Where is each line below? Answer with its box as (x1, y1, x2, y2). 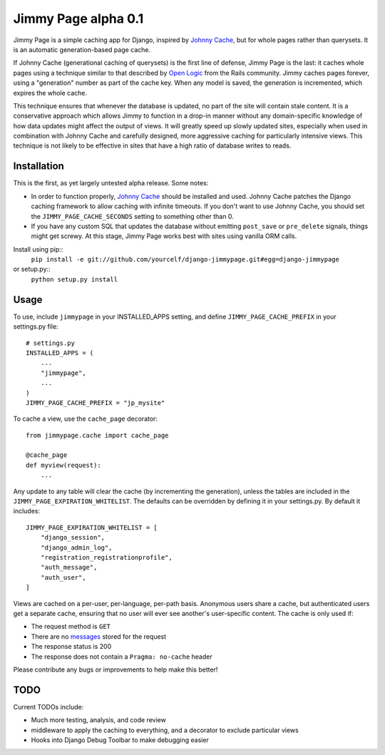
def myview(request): (26, 461, 101, 469)
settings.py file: (13, 322, 58, 331)
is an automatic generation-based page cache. (13, 45, 151, 53)
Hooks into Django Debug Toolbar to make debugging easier (31, 735, 210, 744)
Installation (13, 160, 64, 173)
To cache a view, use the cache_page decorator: (13, 414, 158, 423)
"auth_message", (40, 563, 98, 572)
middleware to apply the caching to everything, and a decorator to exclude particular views (31, 726, 299, 734)
